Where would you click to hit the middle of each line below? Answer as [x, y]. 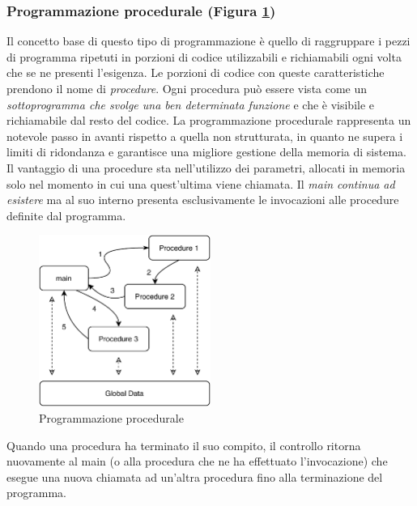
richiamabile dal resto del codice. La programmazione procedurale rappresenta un [209, 120]
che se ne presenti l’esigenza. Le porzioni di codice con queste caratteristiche [196, 72]
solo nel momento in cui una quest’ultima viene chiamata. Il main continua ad [201, 183]
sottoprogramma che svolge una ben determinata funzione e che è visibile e [191, 104]
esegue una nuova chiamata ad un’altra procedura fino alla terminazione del [195, 476]
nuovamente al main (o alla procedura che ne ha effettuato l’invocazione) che [197, 461]
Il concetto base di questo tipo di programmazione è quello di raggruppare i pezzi [208, 41]
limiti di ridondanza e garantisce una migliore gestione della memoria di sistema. [206, 152]
